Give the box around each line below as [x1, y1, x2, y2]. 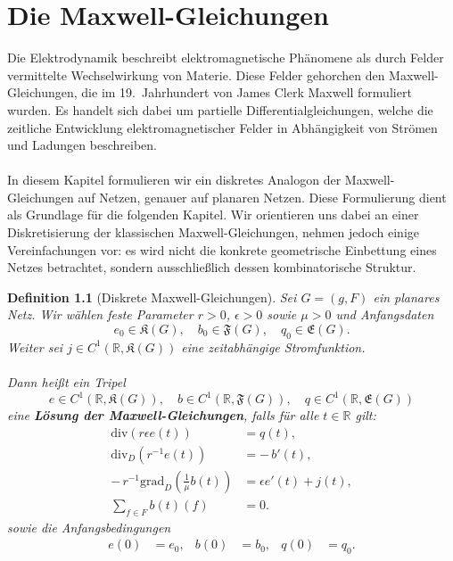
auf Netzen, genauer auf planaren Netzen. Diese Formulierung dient [78, 187, 447, 206]
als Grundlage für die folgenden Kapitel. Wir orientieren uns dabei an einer [7, 205, 419, 224]
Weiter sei [7, 337, 63, 356]
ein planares [373, 287, 440, 306]
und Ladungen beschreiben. [7, 136, 157, 154]
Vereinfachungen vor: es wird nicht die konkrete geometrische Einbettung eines [7, 240, 437, 259]
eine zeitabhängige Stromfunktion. [181, 337, 366, 356]
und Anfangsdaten [335, 305, 434, 324]
